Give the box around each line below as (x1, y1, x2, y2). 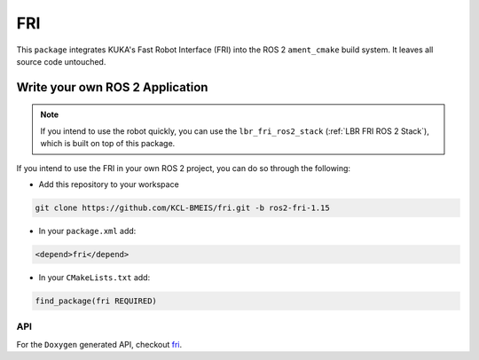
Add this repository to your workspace (38, 178, 179, 190)
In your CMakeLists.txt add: (38, 271, 151, 283)
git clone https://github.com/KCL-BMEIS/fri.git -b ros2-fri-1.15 (35, 202, 330, 213)
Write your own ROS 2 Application (16, 80, 208, 95)
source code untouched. (16, 56, 106, 67)
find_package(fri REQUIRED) (35, 295, 157, 306)
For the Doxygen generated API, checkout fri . (16, 339, 183, 349)
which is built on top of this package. (40, 138, 176, 149)
